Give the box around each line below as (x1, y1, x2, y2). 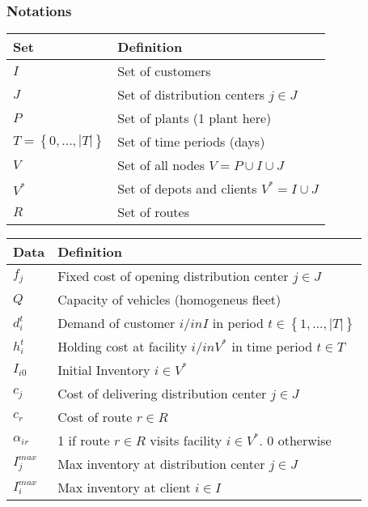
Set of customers (117, 62, 211, 81)
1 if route (57, 431, 110, 450)
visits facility (150, 431, 222, 450)
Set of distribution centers (117, 85, 264, 104)
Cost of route (57, 407, 133, 427)
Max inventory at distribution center (57, 454, 265, 474)
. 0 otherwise (259, 431, 332, 450)
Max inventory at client (57, 478, 191, 497)
